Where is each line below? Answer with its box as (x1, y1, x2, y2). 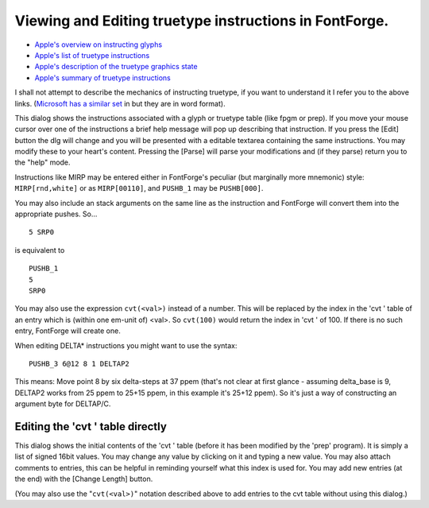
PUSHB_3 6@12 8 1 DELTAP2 (29, 359, 130, 368)
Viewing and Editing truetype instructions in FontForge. (14, 12, 389, 29)
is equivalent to (14, 245, 65, 254)
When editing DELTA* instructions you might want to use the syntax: (14, 340, 238, 350)
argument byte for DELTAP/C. (14, 399, 111, 409)
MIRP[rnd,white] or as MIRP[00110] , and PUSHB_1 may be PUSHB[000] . (14, 184, 264, 193)
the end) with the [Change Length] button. (14, 474, 153, 484)
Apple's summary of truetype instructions (34, 72, 171, 83)
